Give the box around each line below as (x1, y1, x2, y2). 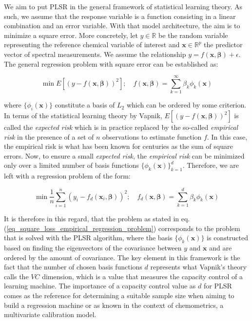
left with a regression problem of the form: (4, 171, 131, 181)
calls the (4, 271, 29, 281)
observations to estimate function (102, 131, 202, 142)
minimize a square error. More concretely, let (4, 30, 138, 40)
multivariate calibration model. (4, 309, 97, 320)
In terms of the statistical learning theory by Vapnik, (4, 110, 162, 121)
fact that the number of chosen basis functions (4, 262, 142, 272)
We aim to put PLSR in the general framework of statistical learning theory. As (4, 1, 243, 11)
